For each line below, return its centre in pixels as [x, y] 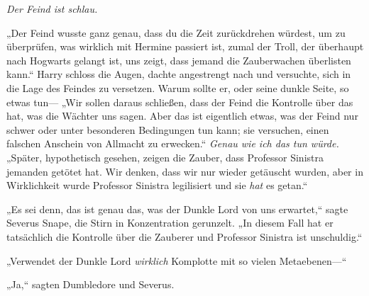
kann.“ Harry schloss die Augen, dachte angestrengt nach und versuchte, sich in [179, 74]
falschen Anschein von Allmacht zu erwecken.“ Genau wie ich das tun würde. [173, 143]
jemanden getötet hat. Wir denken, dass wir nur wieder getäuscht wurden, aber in [185, 171]
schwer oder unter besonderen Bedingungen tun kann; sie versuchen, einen [168, 129]
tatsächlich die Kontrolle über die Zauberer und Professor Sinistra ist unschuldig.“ [184, 236]
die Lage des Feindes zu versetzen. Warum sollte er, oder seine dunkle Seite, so [178, 87]
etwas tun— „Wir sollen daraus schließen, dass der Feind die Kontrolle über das [180, 102]
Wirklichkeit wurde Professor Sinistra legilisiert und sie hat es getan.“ [157, 185]
